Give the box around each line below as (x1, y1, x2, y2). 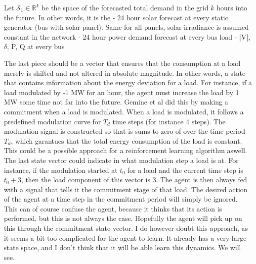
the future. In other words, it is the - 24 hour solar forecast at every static (4, 12, 228, 22)
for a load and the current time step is (127, 164, 244, 175)
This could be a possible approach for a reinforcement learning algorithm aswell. (4, 145, 247, 156)
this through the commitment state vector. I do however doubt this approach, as (4, 223, 248, 233)
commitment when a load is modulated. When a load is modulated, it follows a (4, 106, 244, 116)
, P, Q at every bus (7, 41, 65, 52)
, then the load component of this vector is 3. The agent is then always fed (21, 174, 247, 185)
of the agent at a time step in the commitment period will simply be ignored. (4, 194, 238, 204)
